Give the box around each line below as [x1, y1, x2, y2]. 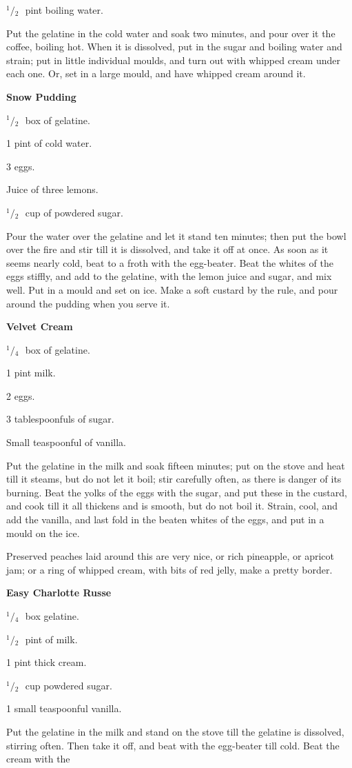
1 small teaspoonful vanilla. [6, 701, 122, 716]
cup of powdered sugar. [25, 205, 123, 219]
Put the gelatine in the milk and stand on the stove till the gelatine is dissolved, [6, 724, 344, 738]
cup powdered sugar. [25, 678, 112, 692]
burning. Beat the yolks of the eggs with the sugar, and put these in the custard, [6, 485, 347, 499]
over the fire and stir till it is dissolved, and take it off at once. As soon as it [6, 242, 329, 256]
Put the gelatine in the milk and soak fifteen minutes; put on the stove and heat [6, 458, 345, 472]
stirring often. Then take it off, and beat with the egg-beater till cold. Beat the [6, 738, 340, 752]
